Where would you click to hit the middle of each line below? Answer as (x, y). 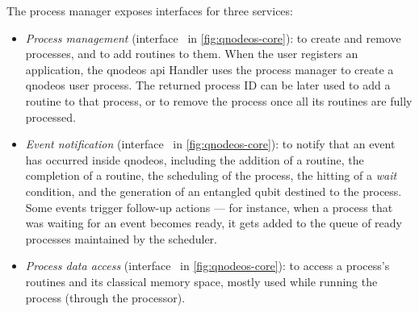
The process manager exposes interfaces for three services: (150, 10)
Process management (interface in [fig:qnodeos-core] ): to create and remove (213, 37)
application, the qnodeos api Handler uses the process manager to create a (209, 69)
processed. (50, 116)
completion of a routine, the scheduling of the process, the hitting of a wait (211, 175)
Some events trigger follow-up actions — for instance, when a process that (209, 207)
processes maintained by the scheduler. (121, 238)
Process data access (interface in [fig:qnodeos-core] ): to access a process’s (207, 266)
